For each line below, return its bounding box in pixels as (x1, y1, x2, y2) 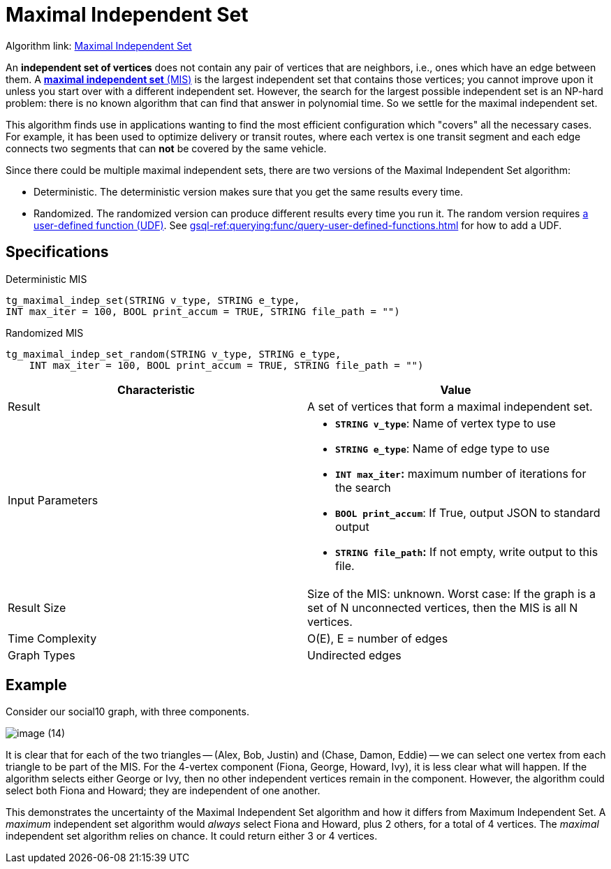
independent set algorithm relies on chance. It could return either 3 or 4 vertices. (6, 830, 378, 842)
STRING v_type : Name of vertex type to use (335, 416, 556, 430)
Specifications (6, 243, 109, 261)
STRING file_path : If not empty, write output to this (335, 544, 598, 559)
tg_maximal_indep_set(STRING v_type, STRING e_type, (6, 294, 300, 306)
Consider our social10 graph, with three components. (6, 706, 249, 718)
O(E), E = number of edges (307, 631, 448, 645)
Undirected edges (307, 648, 402, 662)
